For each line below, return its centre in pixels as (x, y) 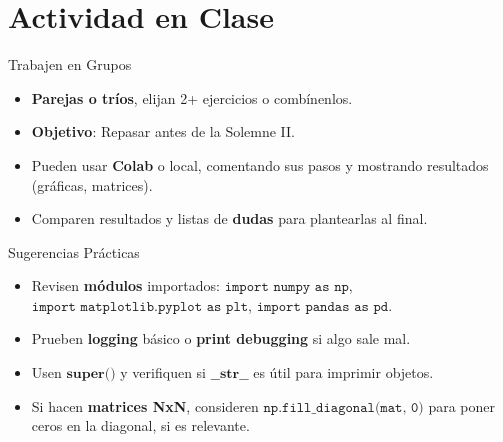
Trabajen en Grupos (70, 64)
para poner (462, 405)
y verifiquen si (163, 372)
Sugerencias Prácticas (74, 251)
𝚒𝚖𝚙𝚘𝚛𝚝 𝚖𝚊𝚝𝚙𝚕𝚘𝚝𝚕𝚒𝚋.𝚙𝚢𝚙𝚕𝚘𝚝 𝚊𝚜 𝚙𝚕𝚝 (140, 306)
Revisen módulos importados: (125, 285)
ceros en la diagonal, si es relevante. (140, 425)
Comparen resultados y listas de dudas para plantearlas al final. (229, 218)
